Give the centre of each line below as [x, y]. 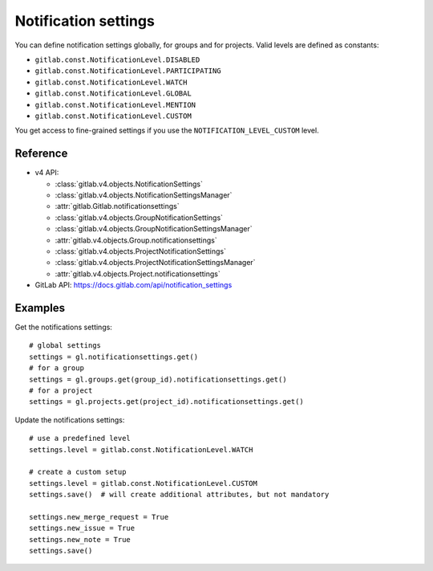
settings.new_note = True [80, 539]
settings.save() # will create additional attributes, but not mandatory [179, 495]
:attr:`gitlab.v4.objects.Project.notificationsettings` [138, 274]
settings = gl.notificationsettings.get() [114, 357]
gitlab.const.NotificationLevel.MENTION [115, 105]
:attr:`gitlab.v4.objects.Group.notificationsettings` [136, 240]
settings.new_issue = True [82, 528]
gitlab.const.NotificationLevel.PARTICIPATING [128, 71]
